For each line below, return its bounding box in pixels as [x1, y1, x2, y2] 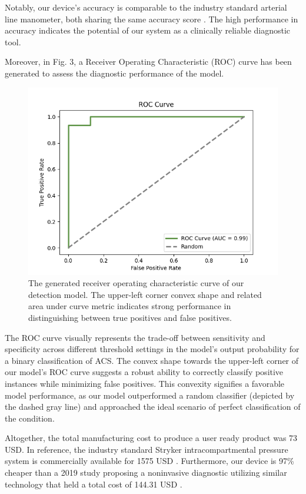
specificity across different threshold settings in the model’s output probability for [5, 343, 300, 355]
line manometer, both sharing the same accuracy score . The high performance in [5, 12, 298, 25]
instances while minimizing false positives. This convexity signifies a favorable [5, 377, 285, 389]
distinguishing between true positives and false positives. [28, 311, 232, 323]
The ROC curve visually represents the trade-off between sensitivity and [5, 331, 265, 343]
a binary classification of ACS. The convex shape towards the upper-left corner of [5, 354, 299, 366]
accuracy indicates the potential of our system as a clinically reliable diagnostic [5, 24, 291, 37]
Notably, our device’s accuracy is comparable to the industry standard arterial [5, 1, 287, 13]
